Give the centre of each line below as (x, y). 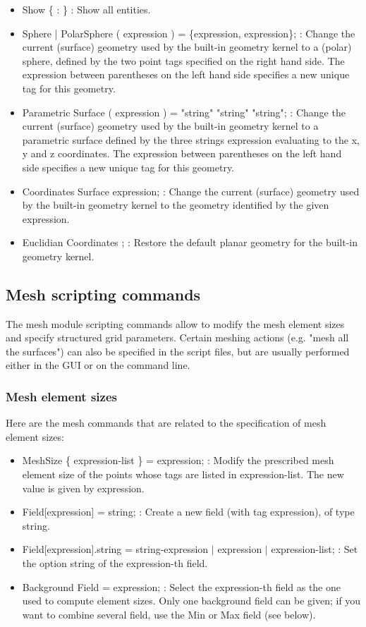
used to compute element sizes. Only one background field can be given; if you (191, 601)
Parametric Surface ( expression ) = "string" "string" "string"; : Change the (184, 112)
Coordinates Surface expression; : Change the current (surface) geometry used (191, 191)
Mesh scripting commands (103, 294)
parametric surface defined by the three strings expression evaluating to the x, (191, 139)
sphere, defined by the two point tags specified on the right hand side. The (183, 60)
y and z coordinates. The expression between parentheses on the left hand (182, 153)
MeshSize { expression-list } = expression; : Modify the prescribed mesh (178, 460)
